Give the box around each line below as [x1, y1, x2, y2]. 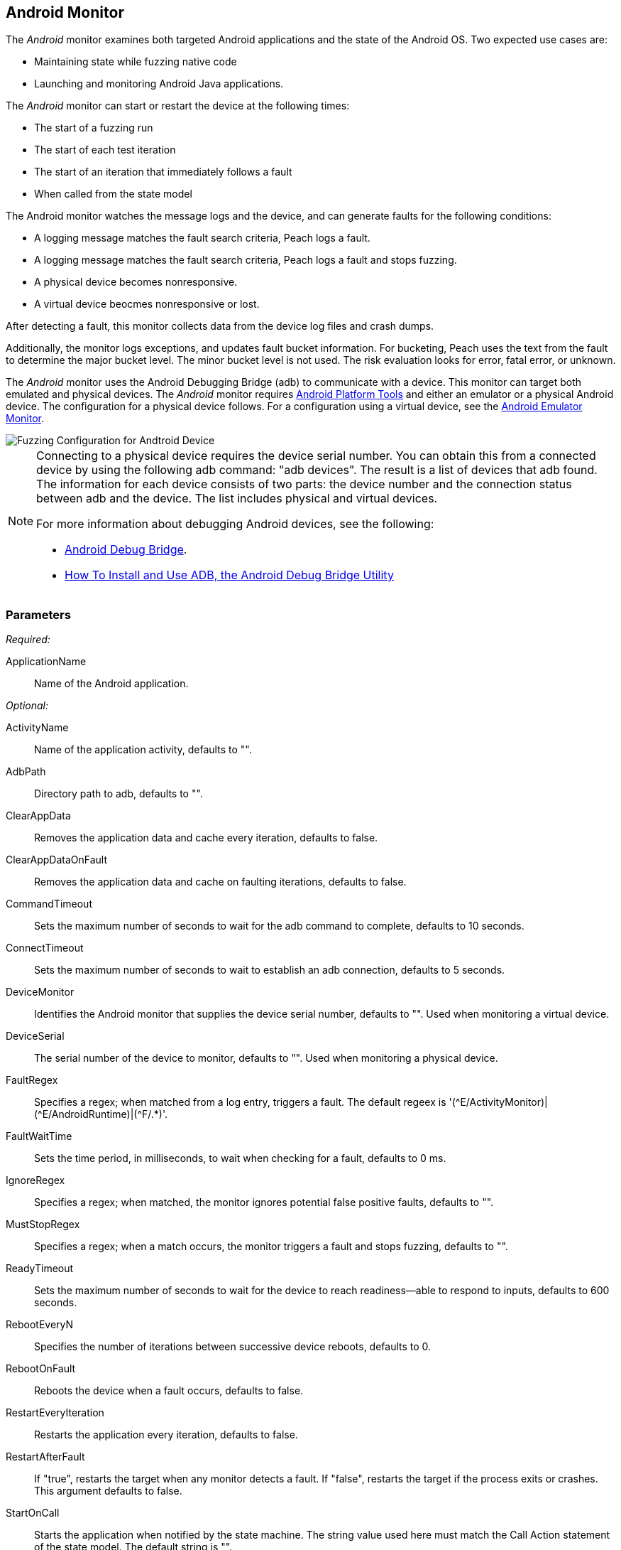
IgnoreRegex [6, 1174, 65, 1187]
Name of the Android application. [34, 677, 189, 690]
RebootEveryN [6, 1318, 74, 1331]
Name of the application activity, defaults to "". [34, 743, 252, 756]
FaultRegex [6, 1074, 58, 1087]
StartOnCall [6, 1507, 60, 1519]
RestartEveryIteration [6, 1406, 104, 1419]
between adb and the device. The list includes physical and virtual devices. [36, 491, 438, 506]
